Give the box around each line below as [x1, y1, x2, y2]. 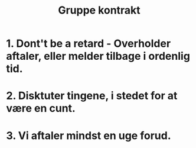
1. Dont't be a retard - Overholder [6, 37, 171, 50]
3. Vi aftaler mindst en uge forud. [6, 128, 171, 142]
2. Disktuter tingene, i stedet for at [6, 89, 178, 102]
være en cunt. [6, 102, 76, 115]
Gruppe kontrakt [58, 4, 141, 17]
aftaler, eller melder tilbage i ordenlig [6, 50, 191, 63]
